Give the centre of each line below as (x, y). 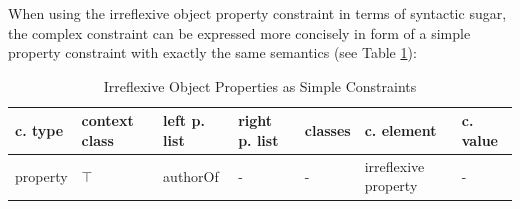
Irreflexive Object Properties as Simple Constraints (260, 85)
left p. (184, 120)
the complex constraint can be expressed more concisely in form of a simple (239, 32)
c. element (400, 130)
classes (327, 130)
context (107, 120)
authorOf (191, 175)
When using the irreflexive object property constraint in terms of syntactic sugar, (257, 13)
